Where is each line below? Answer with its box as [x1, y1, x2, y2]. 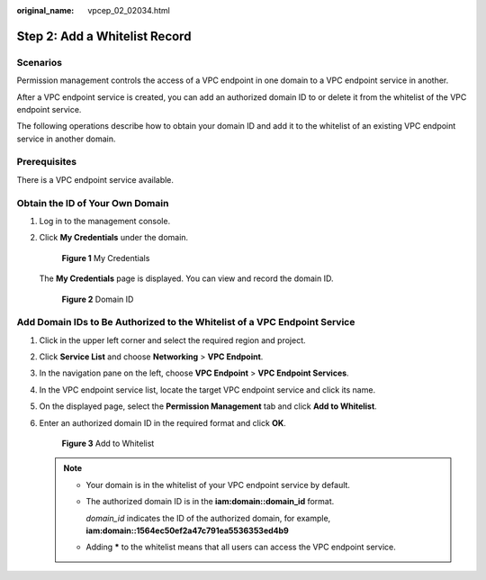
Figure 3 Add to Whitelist [61, 438, 155, 449]
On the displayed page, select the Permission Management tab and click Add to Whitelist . [39, 401, 377, 412]
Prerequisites [16, 156, 76, 168]
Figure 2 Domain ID [61, 294, 134, 304]
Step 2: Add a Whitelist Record [16, 28, 192, 44]
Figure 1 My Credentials [61, 252, 150, 263]
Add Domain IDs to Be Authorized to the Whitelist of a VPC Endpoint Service [16, 316, 355, 329]
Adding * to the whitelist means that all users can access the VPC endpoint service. [85, 541, 396, 553]
